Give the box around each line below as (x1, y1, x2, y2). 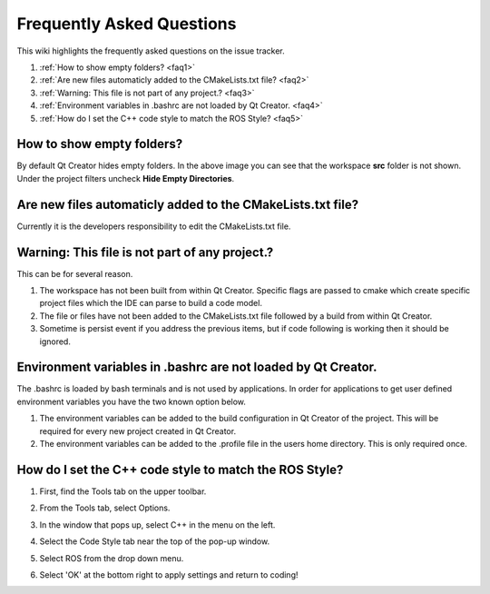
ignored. (39, 336, 72, 347)
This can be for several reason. (16, 268, 133, 279)
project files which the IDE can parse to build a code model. (39, 298, 263, 309)
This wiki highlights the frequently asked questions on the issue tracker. (16, 45, 285, 56)
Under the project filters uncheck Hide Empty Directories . (16, 173, 235, 183)
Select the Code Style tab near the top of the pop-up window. (39, 536, 270, 547)
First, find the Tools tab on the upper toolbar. (39, 486, 207, 497)
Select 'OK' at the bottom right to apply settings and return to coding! (39, 569, 299, 580)
